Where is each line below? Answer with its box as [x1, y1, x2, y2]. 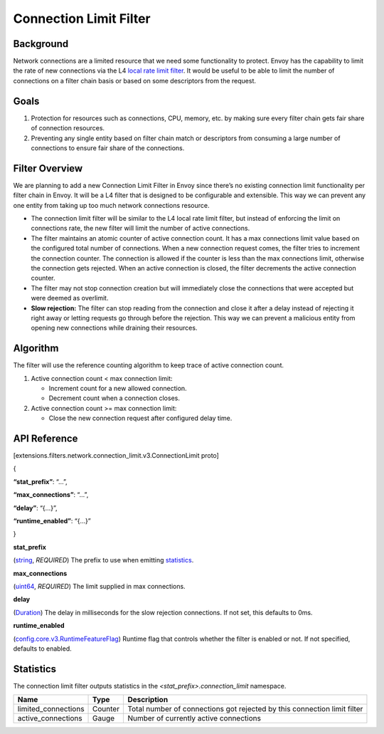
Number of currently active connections [127, 713, 261, 723]
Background [13, 38, 69, 50]
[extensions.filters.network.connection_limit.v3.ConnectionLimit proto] [13, 451, 220, 460]
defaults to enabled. [13, 644, 73, 653]
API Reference [13, 432, 78, 444]
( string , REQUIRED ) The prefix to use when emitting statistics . [13, 556, 194, 565]
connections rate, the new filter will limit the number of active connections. [31, 224, 250, 233]
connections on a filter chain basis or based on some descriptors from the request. [13, 76, 256, 85]
